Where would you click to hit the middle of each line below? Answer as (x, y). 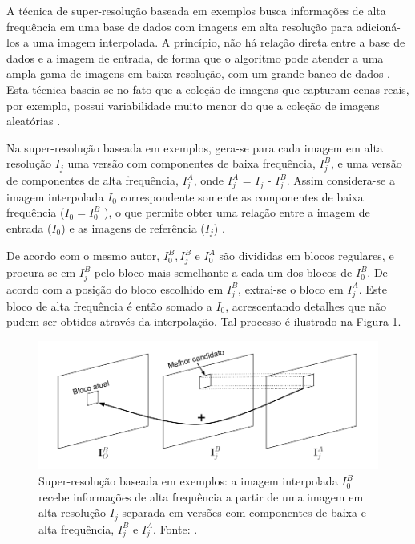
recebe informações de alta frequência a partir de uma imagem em (201, 496)
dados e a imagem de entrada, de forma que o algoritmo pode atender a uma (195, 57)
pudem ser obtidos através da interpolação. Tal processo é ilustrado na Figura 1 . (204, 321)
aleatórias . (34, 121)
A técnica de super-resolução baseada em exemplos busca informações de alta (196, 10)
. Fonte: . (175, 528)
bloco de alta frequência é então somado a (109, 305)
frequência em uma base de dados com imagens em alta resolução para (180, 26)
